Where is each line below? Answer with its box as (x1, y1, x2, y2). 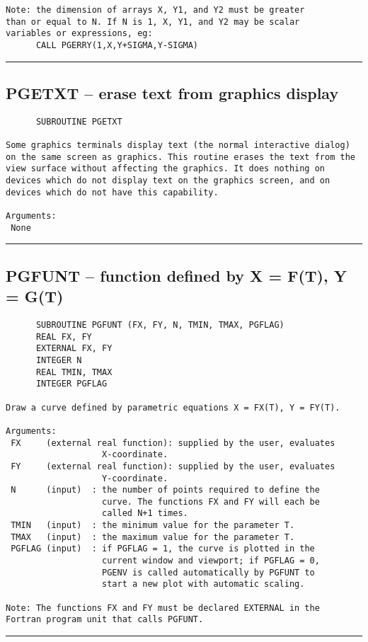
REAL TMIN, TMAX (35, 367, 113, 377)
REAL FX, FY (35, 331, 92, 342)
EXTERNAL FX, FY (35, 343, 113, 354)
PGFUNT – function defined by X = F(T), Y (6, 264, 347, 286)
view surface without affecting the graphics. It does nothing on (6, 164, 326, 174)
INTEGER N (35, 355, 82, 365)
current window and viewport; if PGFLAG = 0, (102, 556, 320, 566)
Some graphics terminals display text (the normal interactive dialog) (6, 140, 350, 151)
